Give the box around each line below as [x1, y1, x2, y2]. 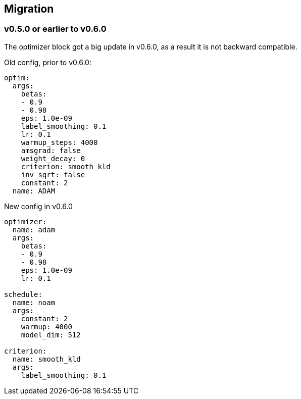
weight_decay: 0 [21, 154, 85, 163]
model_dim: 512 [21, 330, 81, 339]
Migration [4, 3, 54, 15]
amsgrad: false [21, 146, 81, 155]
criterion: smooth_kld [21, 162, 111, 171]
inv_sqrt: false [21, 170, 85, 179]
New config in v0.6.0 [4, 202, 73, 211]
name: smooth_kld [12, 355, 81, 363]
